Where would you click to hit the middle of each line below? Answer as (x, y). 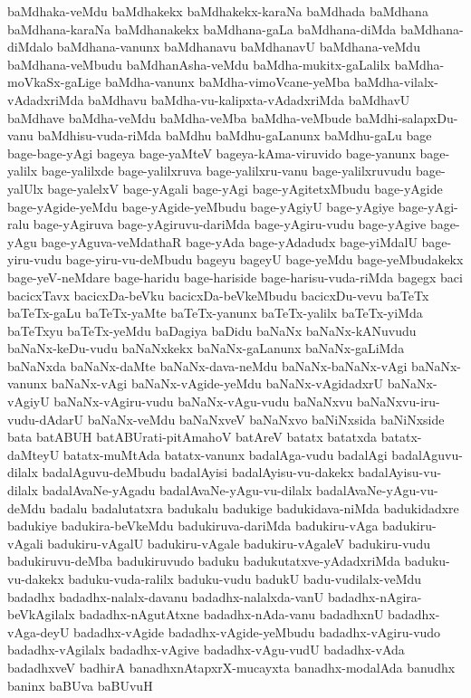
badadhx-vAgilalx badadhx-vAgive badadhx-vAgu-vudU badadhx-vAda (206, 650)
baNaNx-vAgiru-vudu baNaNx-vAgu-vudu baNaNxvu (203, 402)
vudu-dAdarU (46, 419)
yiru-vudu (34, 259)
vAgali (25, 543)
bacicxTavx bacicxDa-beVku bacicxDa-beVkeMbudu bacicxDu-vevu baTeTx (218, 295)
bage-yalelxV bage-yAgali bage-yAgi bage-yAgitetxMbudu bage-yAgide (245, 188)
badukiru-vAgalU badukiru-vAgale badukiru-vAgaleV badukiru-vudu (239, 543)
